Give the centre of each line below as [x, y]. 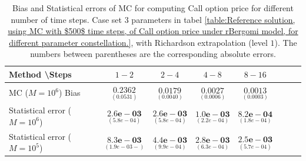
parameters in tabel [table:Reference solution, [213, 19]
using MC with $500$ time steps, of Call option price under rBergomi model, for [153, 31]
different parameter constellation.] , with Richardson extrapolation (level [138, 42]
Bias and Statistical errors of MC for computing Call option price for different [153, 8]
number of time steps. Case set [66, 19]
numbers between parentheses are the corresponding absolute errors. [153, 54]
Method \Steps [40, 74]
